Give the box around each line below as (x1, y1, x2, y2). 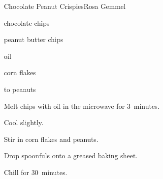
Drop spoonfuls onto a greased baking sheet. (4, 150, 138, 161)
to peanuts (4, 84, 36, 94)
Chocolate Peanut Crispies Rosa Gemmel (4, 1, 126, 11)
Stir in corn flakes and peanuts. (4, 134, 98, 144)
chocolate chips (4, 17, 50, 28)
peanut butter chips (4, 34, 64, 45)
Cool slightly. (4, 117, 44, 128)
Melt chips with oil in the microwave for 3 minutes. (4, 100, 160, 111)
